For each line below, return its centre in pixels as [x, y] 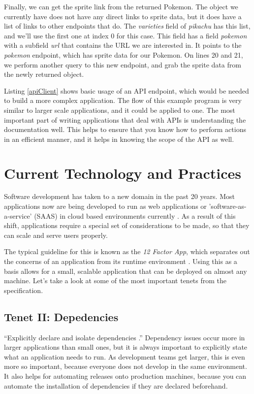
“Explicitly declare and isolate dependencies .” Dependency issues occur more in [125, 337]
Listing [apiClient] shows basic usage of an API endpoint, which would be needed [127, 90]
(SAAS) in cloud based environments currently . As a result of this [135, 215]
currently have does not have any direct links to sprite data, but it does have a [123, 16]
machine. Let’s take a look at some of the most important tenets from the [115, 280]
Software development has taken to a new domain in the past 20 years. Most [119, 196]
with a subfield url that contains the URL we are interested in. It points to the [123, 45]
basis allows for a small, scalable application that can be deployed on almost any [126, 271]
